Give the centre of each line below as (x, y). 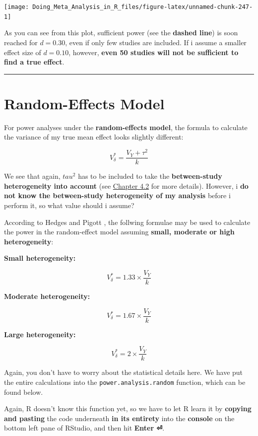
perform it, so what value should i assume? (69, 205)
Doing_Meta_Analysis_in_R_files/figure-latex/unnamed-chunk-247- (143, 7)
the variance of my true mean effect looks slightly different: (94, 137)
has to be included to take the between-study (150, 176)
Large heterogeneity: (40, 334)
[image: (17, 7)
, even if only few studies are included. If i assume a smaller (156, 42)
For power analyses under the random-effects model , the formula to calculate (126, 127)
